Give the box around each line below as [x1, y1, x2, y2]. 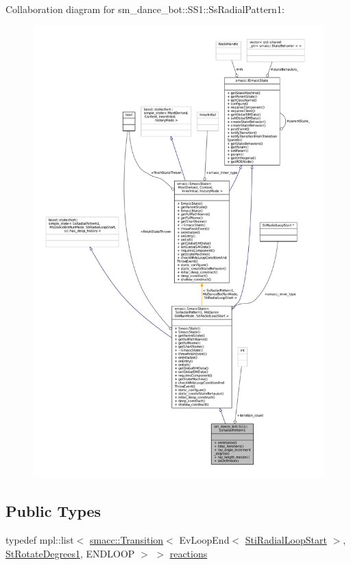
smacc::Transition [89, 533, 164, 547]
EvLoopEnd [179, 533, 230, 547]
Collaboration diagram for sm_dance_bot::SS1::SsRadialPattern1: [5, 2, 285, 16]
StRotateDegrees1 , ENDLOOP [5, 546, 135, 560]
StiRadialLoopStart [245, 533, 327, 547]
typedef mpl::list [5, 533, 74, 547]
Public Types [5, 500, 101, 522]
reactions [169, 546, 208, 560]
